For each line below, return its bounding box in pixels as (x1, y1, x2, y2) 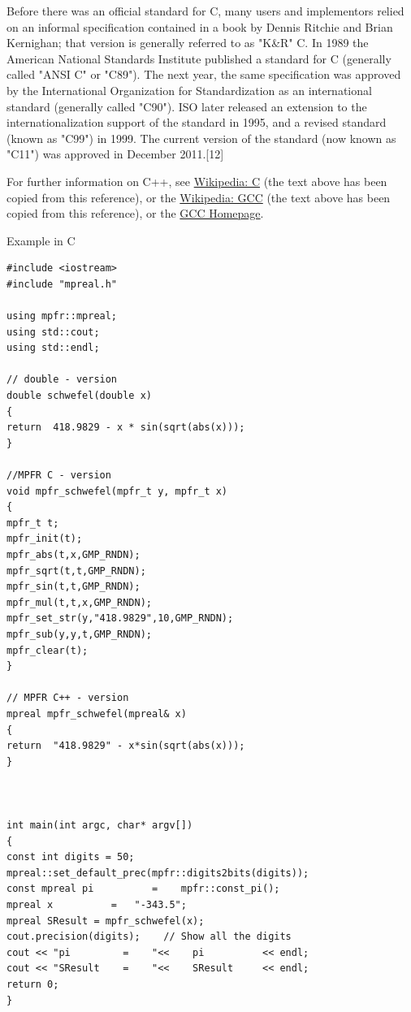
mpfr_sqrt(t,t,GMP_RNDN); (6, 564, 146, 577)
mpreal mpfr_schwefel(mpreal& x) (6, 707, 187, 720)
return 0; (6, 979, 59, 991)
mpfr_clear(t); (6, 644, 89, 656)
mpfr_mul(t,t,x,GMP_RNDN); (6, 596, 152, 608)
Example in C (6, 231, 76, 249)
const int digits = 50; (6, 851, 135, 863)
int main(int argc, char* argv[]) (6, 820, 193, 832)
